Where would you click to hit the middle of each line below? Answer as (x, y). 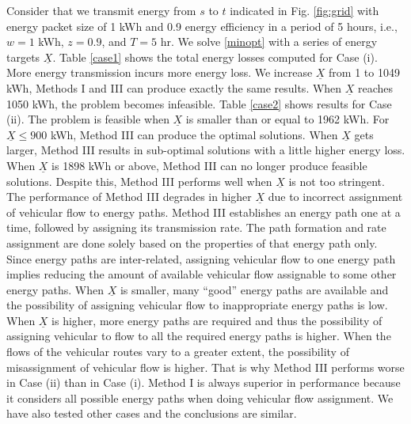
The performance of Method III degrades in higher (129, 197)
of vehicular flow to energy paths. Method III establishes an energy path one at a (204, 212)
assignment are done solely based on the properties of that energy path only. (192, 242)
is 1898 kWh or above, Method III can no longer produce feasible (209, 165)
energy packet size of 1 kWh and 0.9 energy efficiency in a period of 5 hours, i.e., (202, 26)
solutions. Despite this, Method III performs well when (139, 181)
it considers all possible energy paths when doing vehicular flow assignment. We (200, 397)
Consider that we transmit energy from (101, 10)
